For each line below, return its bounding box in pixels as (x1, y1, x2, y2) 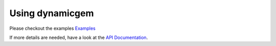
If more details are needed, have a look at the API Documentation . (9, 34, 148, 40)
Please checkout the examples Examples (9, 25, 96, 31)
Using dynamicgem (9, 8, 94, 19)
